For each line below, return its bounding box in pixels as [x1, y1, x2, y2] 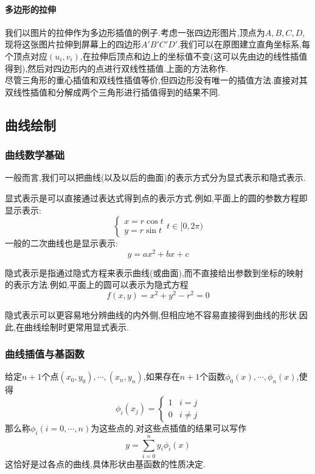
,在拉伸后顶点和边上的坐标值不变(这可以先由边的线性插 [80, 49, 299, 62]
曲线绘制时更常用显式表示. [24, 320, 129, 333]
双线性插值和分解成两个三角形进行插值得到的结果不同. [5, 85, 220, 98]
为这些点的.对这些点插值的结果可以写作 [91, 422, 247, 434]
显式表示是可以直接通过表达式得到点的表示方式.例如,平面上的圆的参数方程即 [5, 191, 308, 204]
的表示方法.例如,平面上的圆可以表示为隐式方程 [5, 278, 189, 291]
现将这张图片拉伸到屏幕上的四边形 [5, 38, 141, 51]
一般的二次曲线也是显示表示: [5, 237, 118, 249]
